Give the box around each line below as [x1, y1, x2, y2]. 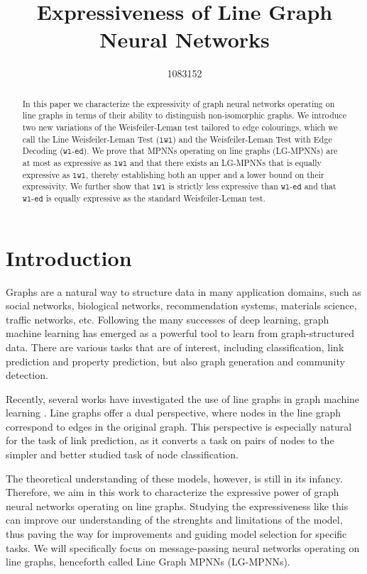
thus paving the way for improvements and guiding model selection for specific [6, 526, 347, 541]
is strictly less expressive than [168, 180, 278, 192]
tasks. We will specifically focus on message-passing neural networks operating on [6, 540, 360, 555]
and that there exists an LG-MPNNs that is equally [130, 156, 322, 168]
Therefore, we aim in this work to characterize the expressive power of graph [6, 485, 339, 500]
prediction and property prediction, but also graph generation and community [6, 353, 345, 368]
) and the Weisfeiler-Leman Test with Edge [172, 133, 332, 145]
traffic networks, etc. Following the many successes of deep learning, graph [6, 311, 329, 326]
